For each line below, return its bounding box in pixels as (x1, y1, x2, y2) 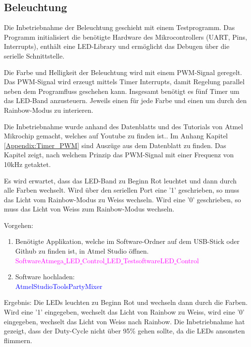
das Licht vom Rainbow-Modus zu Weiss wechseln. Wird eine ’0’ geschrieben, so (4, 194, 241, 204)
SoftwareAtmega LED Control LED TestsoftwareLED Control (15, 255, 199, 265)
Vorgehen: (4, 220, 33, 230)
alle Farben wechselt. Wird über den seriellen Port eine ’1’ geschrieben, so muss (4, 185, 239, 195)
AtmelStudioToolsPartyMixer (15, 281, 103, 291)
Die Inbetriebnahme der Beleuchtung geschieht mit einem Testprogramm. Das (4, 22, 235, 32)
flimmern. (4, 335, 32, 345)
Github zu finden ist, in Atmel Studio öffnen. (15, 246, 149, 256)
